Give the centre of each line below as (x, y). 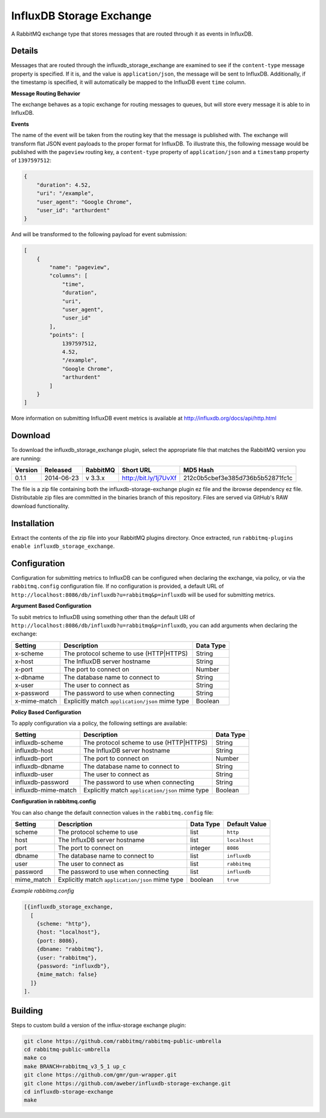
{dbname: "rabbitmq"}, (70, 949)
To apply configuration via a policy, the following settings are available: (99, 723)
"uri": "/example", (66, 194)
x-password (32, 693)
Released (58, 470)
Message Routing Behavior (46, 93)
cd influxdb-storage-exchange (69, 1091)
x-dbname (30, 677)
